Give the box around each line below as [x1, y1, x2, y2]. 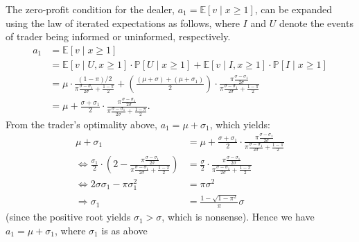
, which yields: [209, 116, 270, 131]
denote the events [279, 15, 353, 30]
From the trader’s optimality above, [6, 116, 157, 131]
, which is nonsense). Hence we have [161, 209, 315, 224]
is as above [101, 223, 148, 237]
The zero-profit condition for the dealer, [6, 2, 175, 16]
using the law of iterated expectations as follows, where [6, 15, 240, 30]
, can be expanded [254, 2, 332, 16]
